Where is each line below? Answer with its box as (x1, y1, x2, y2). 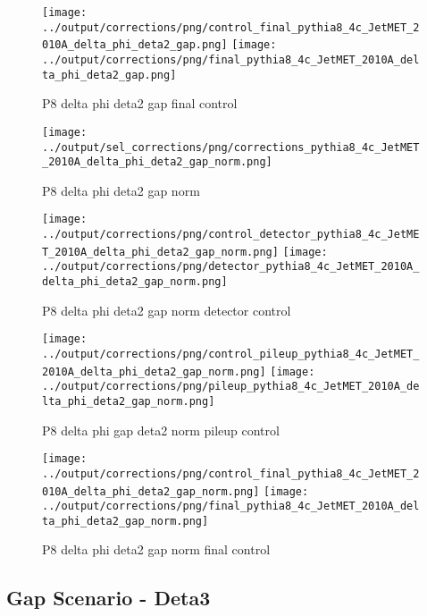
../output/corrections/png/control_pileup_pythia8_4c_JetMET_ (42, 347, 420, 360)
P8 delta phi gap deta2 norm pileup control (42, 420, 280, 439)
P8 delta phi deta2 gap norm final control (42, 540, 271, 559)
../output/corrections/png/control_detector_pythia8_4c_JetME (42, 228, 420, 241)
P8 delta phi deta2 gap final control (42, 94, 238, 113)
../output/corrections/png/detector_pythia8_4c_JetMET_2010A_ (42, 260, 420, 274)
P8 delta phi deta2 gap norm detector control (42, 300, 291, 319)
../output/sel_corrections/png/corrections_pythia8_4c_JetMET (42, 140, 420, 154)
